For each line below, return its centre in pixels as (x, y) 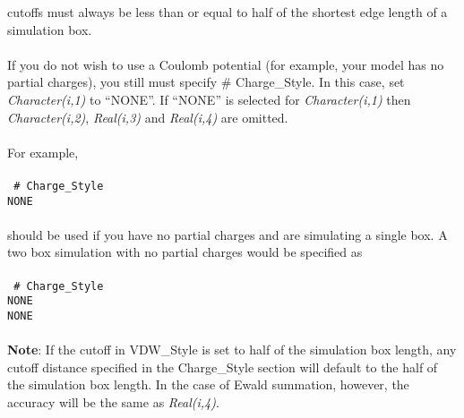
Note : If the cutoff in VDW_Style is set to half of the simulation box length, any (232, 350)
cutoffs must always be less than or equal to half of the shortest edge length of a (228, 12)
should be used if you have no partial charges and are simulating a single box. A (228, 234)
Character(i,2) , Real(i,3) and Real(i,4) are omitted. (148, 117)
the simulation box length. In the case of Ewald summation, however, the (208, 384)
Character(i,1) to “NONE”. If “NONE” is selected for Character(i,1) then (209, 99)
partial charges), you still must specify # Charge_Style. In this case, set (206, 82)
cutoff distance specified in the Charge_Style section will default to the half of (223, 367)
